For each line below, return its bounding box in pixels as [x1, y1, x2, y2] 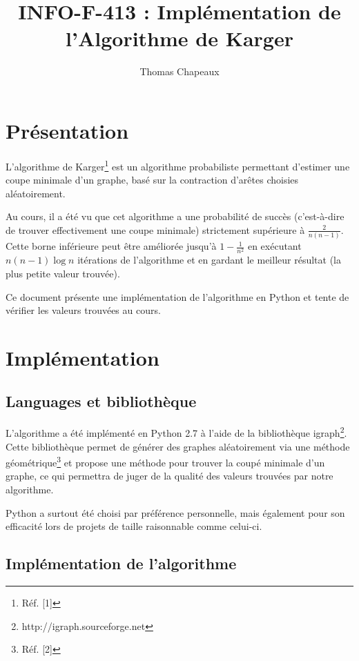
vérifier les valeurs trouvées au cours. [6, 303, 161, 317]
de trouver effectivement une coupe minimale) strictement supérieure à [6, 222, 305, 237]
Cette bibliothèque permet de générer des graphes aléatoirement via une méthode [6, 439, 350, 453]
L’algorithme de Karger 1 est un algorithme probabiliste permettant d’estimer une [6, 157, 350, 173]
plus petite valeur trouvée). [6, 266, 120, 280]
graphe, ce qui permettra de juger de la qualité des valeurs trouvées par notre [6, 468, 333, 483]
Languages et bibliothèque [6, 391, 197, 412]
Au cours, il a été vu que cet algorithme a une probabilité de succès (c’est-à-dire [6, 209, 345, 224]
